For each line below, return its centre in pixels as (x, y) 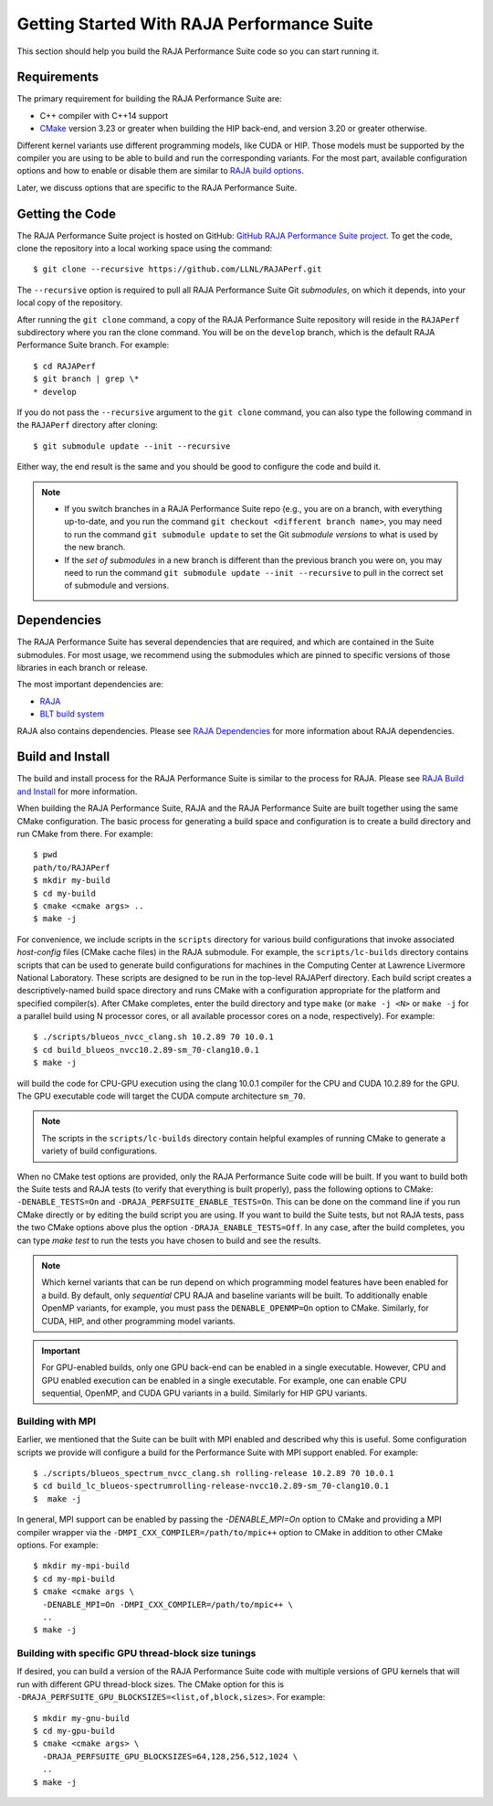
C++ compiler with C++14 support (104, 115)
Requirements (58, 77)
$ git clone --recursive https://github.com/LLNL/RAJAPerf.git (178, 269)
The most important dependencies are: (90, 685)
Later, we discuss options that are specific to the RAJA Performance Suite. (157, 187)
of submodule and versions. (117, 586)
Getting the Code (66, 213)
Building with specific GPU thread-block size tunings (136, 1653)
